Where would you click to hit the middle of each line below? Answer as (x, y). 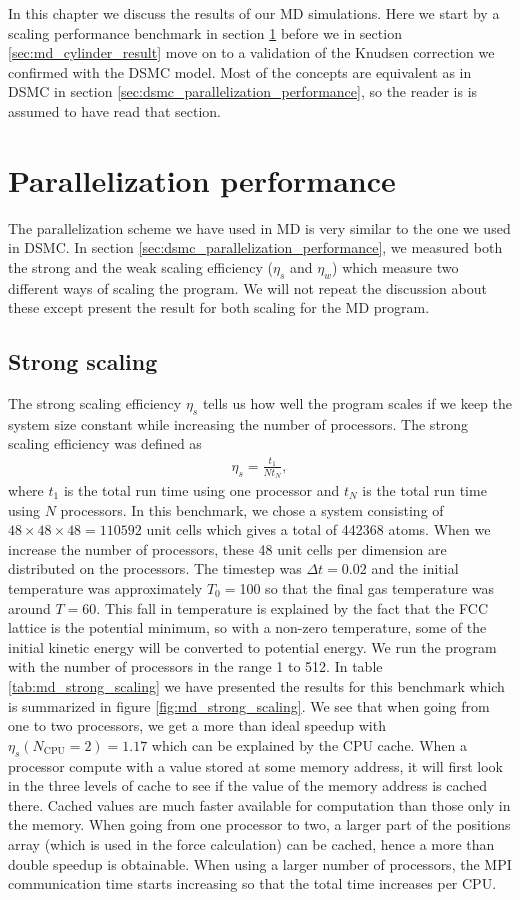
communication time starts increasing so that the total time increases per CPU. (252, 883)
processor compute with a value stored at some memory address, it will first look (255, 765)
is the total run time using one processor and (201, 490)
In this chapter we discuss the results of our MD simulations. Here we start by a (254, 13)
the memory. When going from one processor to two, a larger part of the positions (259, 824)
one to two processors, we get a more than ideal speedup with (197, 725)
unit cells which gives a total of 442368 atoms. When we (318, 529)
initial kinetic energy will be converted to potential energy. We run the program (252, 646)
